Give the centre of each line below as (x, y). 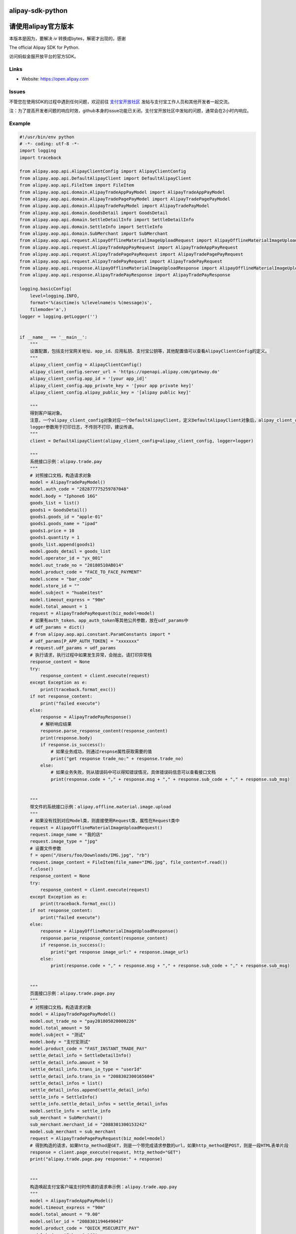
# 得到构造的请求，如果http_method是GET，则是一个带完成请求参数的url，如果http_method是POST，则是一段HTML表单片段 (159, 1145)
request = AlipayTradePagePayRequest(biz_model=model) (97, 1138)
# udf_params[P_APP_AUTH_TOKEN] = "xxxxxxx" (85, 641)
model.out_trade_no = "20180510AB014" (77, 565)
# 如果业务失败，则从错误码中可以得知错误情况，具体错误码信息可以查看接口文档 (133, 772)
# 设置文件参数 (46, 848)
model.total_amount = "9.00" (65, 1215)
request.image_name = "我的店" (66, 834)
